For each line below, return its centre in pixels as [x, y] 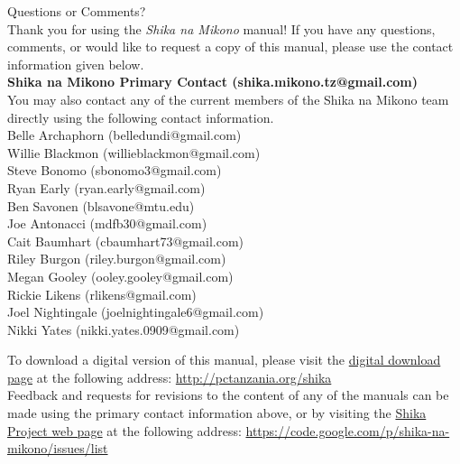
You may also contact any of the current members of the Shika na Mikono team [228, 99]
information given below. [76, 64]
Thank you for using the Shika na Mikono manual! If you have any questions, [221, 28]
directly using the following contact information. [141, 117]
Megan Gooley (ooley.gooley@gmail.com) [120, 276]
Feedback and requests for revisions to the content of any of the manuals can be [228, 395]
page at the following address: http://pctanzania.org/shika [170, 377]
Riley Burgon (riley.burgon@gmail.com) [117, 259]
